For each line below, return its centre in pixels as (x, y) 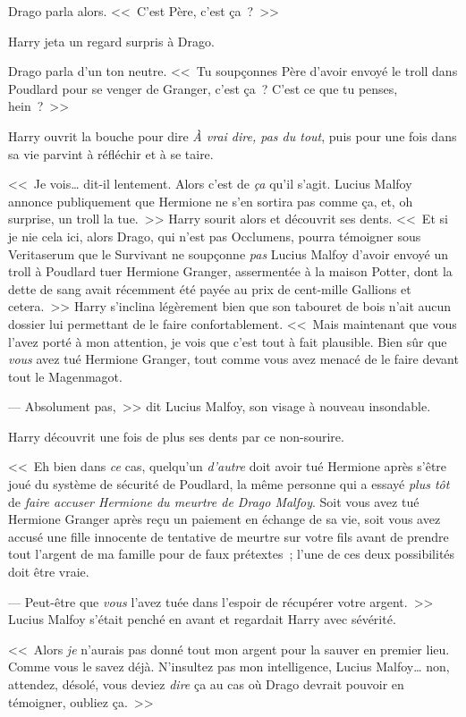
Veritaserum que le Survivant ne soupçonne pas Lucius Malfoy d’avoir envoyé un (229, 253)
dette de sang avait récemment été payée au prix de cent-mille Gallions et (210, 288)
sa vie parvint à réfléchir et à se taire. (111, 153)
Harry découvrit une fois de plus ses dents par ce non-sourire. (176, 436)
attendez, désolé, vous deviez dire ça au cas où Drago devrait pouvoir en (206, 684)
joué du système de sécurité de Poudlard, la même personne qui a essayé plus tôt (229, 484)
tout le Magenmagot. (65, 376)
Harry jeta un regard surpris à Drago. (111, 41)
